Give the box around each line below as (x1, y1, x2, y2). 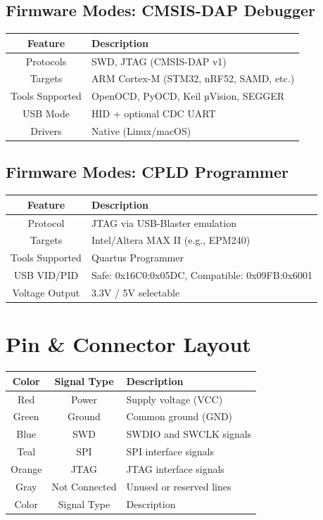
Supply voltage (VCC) (126, 391, 223, 406)
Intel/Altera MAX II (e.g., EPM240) (91, 233, 251, 247)
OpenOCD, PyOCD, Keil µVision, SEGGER (91, 89, 284, 103)
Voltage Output (12, 285, 80, 299)
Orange (11, 461, 42, 476)
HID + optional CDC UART (91, 106, 216, 121)
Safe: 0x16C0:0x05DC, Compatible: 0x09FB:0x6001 (91, 268, 312, 282)
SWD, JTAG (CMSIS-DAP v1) (91, 53, 227, 68)
